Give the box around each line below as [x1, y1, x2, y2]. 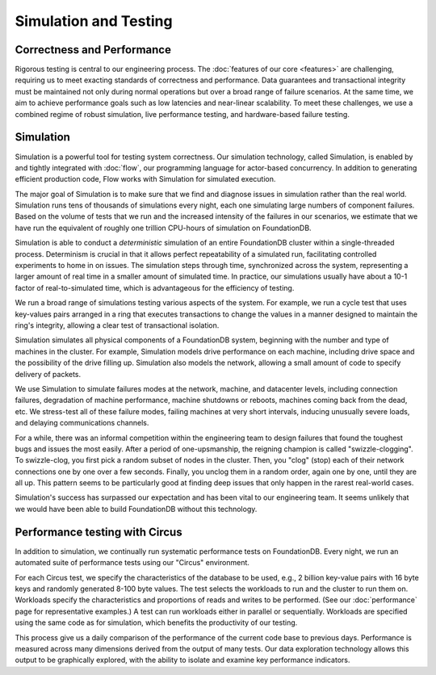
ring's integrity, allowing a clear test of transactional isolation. [15, 321, 220, 330]
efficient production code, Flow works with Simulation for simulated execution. [15, 174, 276, 184]
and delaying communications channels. [15, 418, 149, 428]
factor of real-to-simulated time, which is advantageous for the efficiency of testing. [15, 283, 295, 292]
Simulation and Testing [15, 12, 173, 30]
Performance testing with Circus [15, 525, 182, 539]
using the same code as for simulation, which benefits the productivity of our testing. [15, 618, 298, 627]
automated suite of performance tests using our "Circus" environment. [15, 558, 250, 568]
